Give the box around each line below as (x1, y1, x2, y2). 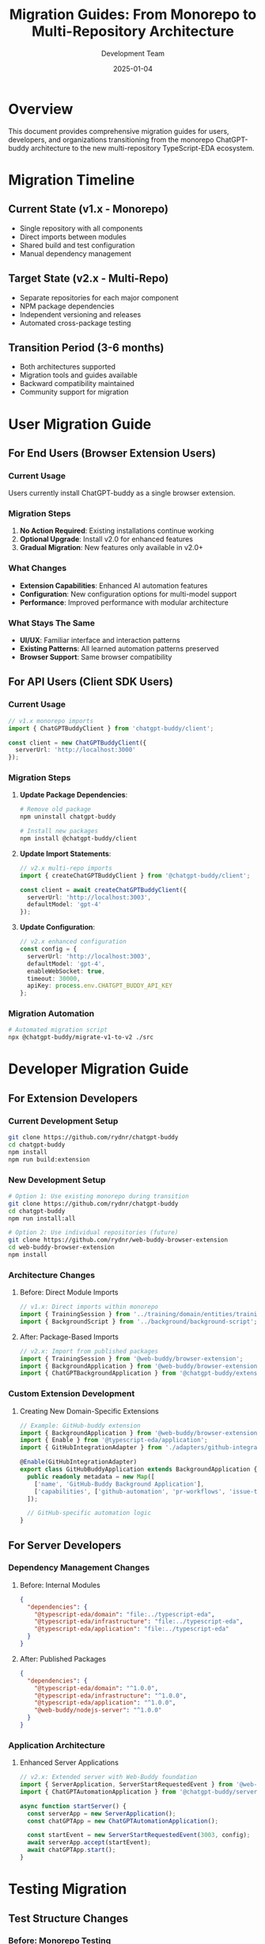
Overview (8, 100, 74, 118)
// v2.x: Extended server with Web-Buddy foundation (19, 1774, 198, 1781)
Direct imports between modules (19, 232, 127, 241)
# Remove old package (19, 806, 91, 813)
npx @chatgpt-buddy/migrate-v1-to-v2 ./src (8, 1033, 154, 1042)
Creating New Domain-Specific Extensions (19, 1406, 160, 1416)
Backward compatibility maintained (19, 379, 134, 388)
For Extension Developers (8, 1092, 138, 1105)
